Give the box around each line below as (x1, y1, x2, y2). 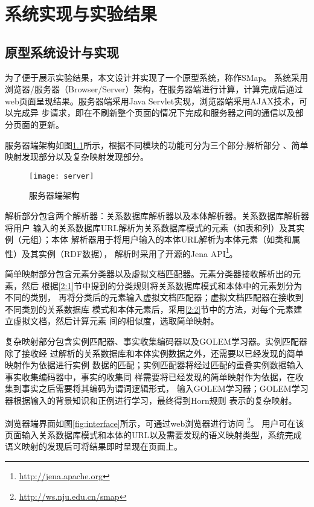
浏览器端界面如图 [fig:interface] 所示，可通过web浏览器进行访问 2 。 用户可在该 (5, 415, 304, 429)
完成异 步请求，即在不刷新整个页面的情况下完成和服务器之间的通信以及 (13, 106, 295, 119)
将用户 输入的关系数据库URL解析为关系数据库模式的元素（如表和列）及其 (5, 221, 296, 234)
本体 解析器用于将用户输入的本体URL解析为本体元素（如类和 (51, 233, 292, 246)
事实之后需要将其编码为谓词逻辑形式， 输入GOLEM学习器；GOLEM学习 (21, 382, 309, 395)
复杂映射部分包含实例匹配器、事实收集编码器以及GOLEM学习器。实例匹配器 (5, 334, 308, 347)
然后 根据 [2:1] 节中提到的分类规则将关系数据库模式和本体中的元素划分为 (21, 279, 303, 292)
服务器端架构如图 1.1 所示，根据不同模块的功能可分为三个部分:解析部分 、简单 (5, 138, 309, 151)
